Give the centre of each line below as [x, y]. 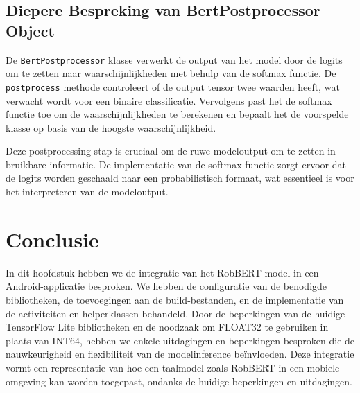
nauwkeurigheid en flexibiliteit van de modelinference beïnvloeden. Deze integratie [180, 354]
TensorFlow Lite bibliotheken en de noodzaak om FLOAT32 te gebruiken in [167, 327]
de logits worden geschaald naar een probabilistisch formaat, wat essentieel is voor [180, 178]
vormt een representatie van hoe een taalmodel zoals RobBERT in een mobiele [173, 367]
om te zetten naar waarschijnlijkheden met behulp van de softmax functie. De [171, 73]
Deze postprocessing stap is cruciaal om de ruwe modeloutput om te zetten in [171, 151]
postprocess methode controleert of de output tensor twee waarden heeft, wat [173, 86]
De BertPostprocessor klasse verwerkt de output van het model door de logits [174, 59]
